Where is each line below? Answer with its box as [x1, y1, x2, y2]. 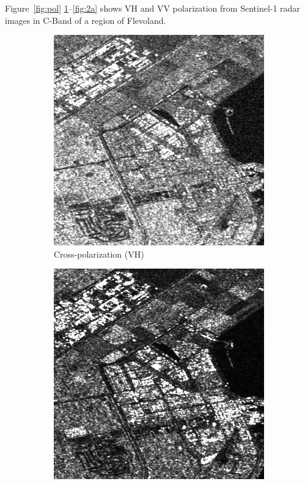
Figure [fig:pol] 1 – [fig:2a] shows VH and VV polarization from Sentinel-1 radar [5, 2, 300, 14]
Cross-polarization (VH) [54, 247, 144, 260]
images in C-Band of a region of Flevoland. [5, 13, 166, 26]
